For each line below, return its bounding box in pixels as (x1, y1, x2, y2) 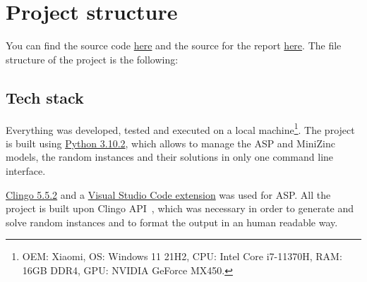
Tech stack (6, 86, 84, 108)
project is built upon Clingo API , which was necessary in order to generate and (6, 201, 354, 216)
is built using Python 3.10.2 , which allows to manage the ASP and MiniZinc (6, 135, 335, 150)
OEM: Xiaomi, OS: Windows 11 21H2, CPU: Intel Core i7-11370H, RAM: (22, 249, 342, 264)
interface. (6, 163, 46, 178)
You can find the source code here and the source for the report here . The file (6, 38, 342, 53)
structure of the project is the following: (6, 51, 179, 66)
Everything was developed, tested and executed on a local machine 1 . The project (6, 120, 355, 137)
